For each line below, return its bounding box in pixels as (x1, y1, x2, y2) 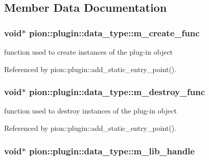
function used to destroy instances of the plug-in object (4, 105, 177, 116)
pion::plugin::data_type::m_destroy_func (29, 85, 205, 98)
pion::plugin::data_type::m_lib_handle (29, 144, 195, 157)
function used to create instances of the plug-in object (4, 47, 173, 57)
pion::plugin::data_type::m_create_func (29, 26, 200, 39)
